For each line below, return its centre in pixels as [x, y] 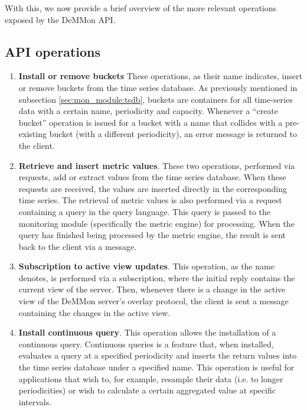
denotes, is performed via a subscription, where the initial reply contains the [157, 277]
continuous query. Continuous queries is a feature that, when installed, [146, 344]
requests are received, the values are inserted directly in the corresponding [153, 188]
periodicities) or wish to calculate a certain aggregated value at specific [147, 390]
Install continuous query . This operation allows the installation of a [147, 332]
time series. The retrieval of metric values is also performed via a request [150, 200]
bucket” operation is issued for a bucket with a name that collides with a [151, 122]
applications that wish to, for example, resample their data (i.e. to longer [151, 378]
